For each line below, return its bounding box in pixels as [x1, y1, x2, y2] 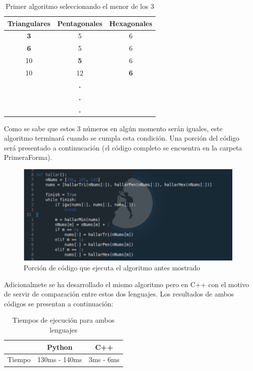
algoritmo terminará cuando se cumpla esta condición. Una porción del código [4, 133, 240, 143]
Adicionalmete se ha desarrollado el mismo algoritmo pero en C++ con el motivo [4, 279, 249, 289]
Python [47, 341, 73, 352]
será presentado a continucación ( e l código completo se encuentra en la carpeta [4, 142, 242, 152]
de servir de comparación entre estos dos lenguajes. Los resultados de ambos [4, 289, 234, 299]
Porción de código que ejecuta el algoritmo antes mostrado [24, 262, 200, 272]
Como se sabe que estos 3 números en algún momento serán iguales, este [4, 123, 222, 133]
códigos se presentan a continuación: [4, 298, 113, 308]
